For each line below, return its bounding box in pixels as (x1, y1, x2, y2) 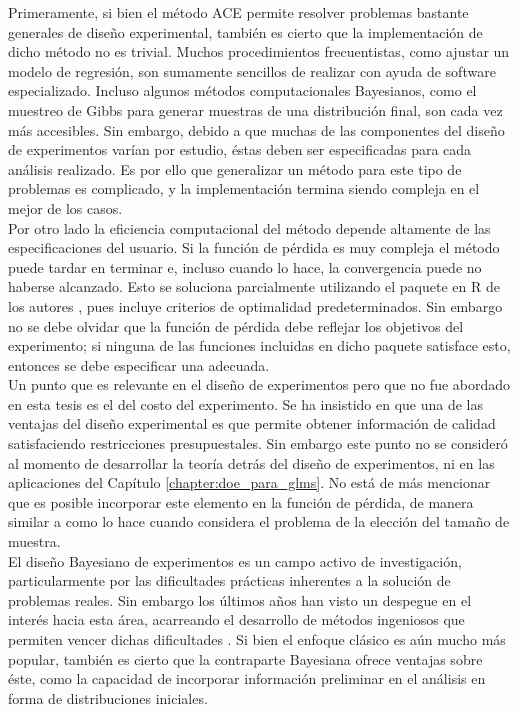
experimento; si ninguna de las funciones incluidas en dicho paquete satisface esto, (8, 335, 511, 356)
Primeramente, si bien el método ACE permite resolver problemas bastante (8, 2, 469, 22)
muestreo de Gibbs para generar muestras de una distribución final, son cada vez (8, 99, 503, 120)
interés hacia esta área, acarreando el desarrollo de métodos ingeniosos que (8, 609, 465, 630)
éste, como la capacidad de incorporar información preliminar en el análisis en (8, 668, 486, 689)
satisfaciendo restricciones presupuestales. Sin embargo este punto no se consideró (8, 433, 508, 454)
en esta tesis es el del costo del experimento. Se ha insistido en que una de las (8, 393, 484, 414)
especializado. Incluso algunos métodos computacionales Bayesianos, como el (8, 80, 477, 101)
